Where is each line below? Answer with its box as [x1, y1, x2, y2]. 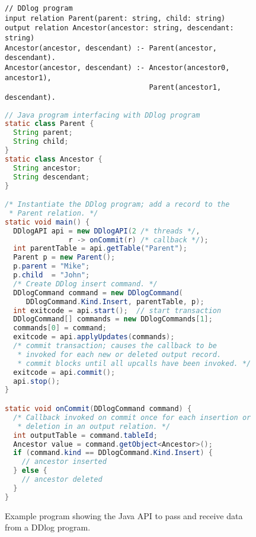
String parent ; [13, 128, 73, 137]
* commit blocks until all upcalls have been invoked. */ [17, 359, 251, 368]
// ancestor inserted [21, 457, 107, 466]
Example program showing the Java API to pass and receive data [5, 509, 243, 522]
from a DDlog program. [5, 521, 91, 533]
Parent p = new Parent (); [13, 253, 116, 262]
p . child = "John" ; [13, 271, 90, 280]
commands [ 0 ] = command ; [13, 324, 107, 333]
